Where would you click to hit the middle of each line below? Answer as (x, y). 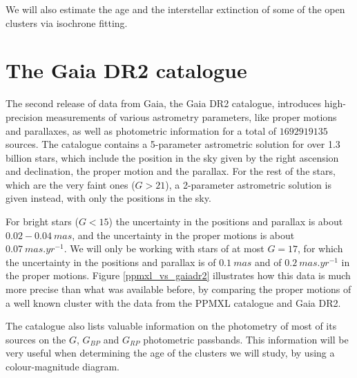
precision (24, 116)
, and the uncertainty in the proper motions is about (183, 235)
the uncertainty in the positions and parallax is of (111, 262)
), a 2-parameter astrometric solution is (248, 184)
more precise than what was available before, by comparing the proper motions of (178, 289)
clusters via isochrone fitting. (67, 22)
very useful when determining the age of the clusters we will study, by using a (170, 353)
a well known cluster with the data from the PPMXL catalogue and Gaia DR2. (173, 302)
